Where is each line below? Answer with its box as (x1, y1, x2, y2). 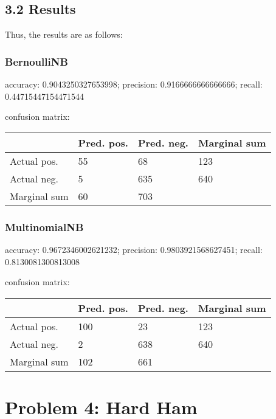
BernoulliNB (5, 54, 68, 69)
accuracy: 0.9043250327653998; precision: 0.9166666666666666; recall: (5, 78, 263, 91)
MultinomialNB (5, 219, 84, 234)
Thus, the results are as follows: (5, 28, 123, 41)
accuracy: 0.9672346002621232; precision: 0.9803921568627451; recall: (5, 243, 263, 256)
